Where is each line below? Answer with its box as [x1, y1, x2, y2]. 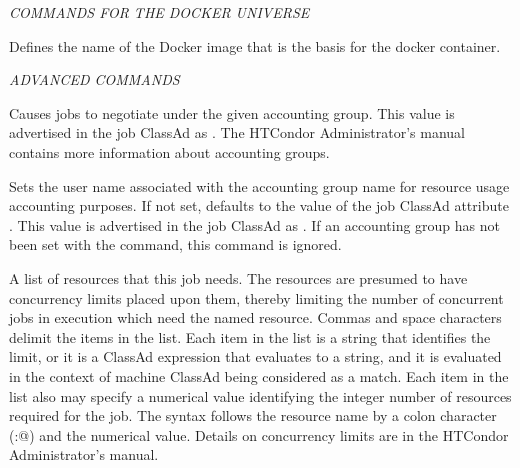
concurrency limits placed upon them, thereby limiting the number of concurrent [9, 287, 504, 308]
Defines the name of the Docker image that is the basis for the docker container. [9, 35, 501, 56]
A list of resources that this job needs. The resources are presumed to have [9, 267, 468, 288]
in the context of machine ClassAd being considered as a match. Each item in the [9, 365, 509, 386]
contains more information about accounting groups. [9, 141, 330, 162]
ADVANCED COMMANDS [9, 69, 180, 90]
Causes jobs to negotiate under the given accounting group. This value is [9, 102, 455, 123]
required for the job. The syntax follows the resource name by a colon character [9, 405, 497, 426]
